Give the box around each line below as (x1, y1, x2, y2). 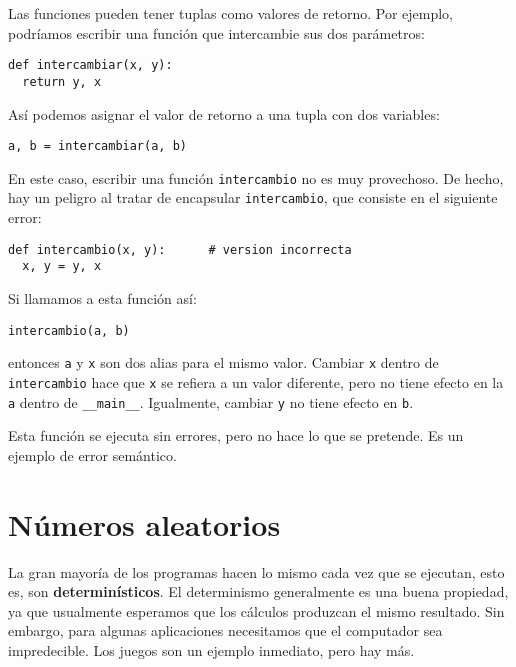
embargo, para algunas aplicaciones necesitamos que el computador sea (8, 620, 443, 641)
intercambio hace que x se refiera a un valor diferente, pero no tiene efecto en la (8, 371, 504, 392)
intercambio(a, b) (8, 323, 130, 338)
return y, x (22, 74, 102, 89)
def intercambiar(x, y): (8, 58, 173, 73)
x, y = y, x (22, 259, 102, 274)
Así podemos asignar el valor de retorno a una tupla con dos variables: (8, 103, 440, 124)
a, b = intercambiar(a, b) (8, 139, 187, 154)
